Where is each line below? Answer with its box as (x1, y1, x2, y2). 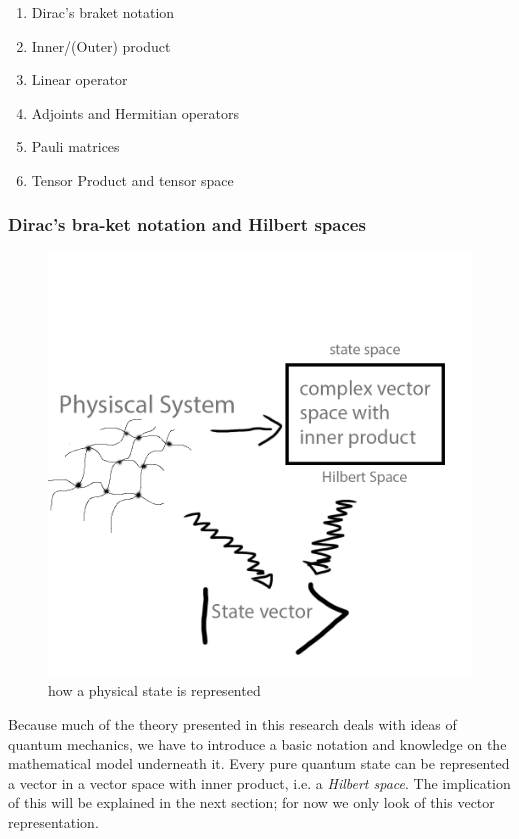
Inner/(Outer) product (31, 35, 171, 56)
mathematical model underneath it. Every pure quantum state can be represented (8, 753, 510, 774)
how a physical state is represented (48, 680, 261, 701)
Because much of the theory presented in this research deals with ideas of (8, 713, 457, 734)
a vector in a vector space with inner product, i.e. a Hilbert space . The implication (8, 772, 511, 793)
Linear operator (31, 69, 128, 90)
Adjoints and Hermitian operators (31, 102, 239, 123)
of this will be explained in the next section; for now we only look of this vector (8, 792, 495, 813)
